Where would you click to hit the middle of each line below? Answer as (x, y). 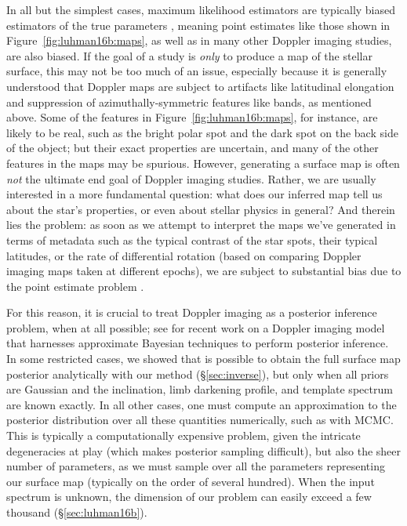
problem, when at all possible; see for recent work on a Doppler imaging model (196, 327)
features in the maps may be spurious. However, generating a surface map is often (203, 163)
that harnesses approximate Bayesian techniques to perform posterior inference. (198, 343)
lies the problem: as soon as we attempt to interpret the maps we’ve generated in (201, 225)
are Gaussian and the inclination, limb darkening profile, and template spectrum (200, 389)
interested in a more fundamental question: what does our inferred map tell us (194, 194)
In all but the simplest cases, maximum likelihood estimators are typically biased (201, 9)
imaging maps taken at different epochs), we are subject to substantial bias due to (204, 271)
